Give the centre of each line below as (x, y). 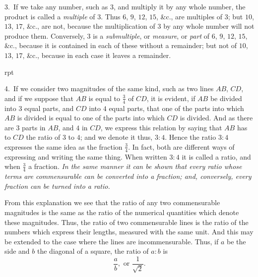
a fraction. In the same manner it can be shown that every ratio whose (135, 166)
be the (236, 241)
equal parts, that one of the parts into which (176, 108)
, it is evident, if (171, 98)
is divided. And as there (216, 118)
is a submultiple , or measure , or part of (151, 35)
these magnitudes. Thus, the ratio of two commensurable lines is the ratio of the (127, 222)
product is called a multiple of (50, 16)
